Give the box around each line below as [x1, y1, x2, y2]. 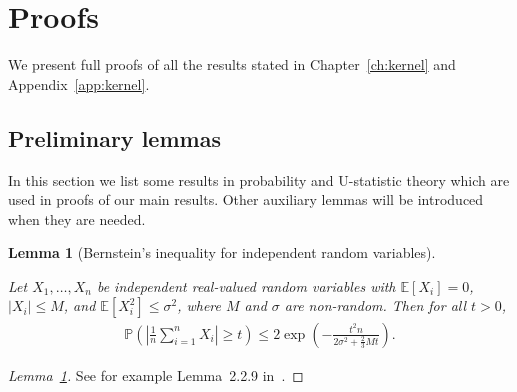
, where [177, 295, 221, 316]
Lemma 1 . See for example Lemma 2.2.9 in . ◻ [8, 364, 304, 385]
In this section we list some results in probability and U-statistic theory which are [8, 169, 510, 190]
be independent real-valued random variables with [96, 275, 396, 296]
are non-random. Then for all [284, 295, 467, 316]
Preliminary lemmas [8, 122, 221, 153]
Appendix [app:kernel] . [8, 73, 150, 94]
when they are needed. [8, 208, 146, 229]
